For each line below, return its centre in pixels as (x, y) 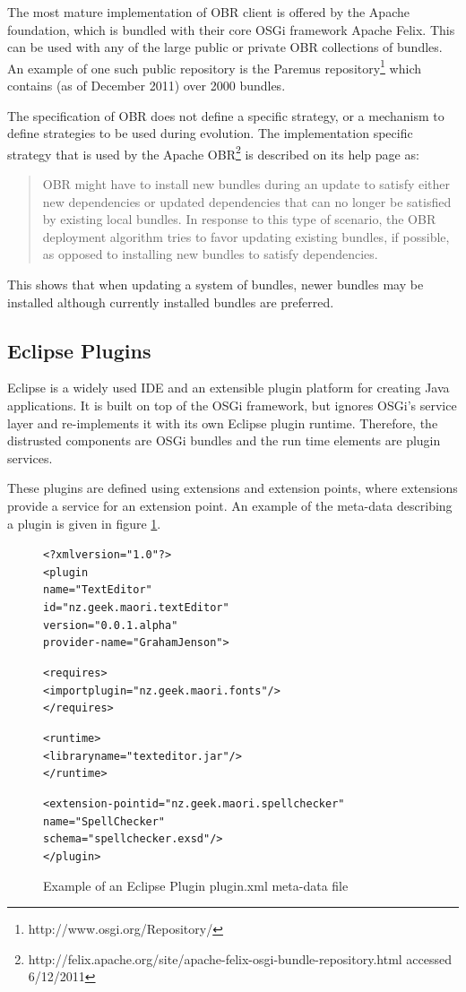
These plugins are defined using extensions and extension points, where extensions (233, 488)
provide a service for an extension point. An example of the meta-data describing (230, 505)
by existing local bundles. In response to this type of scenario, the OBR (239, 219)
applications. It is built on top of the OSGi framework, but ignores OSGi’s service (232, 405)
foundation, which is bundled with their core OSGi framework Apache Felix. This (231, 29)
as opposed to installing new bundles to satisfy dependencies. (210, 254)
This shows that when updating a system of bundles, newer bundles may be (216, 285)
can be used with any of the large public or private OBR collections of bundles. (225, 47)
